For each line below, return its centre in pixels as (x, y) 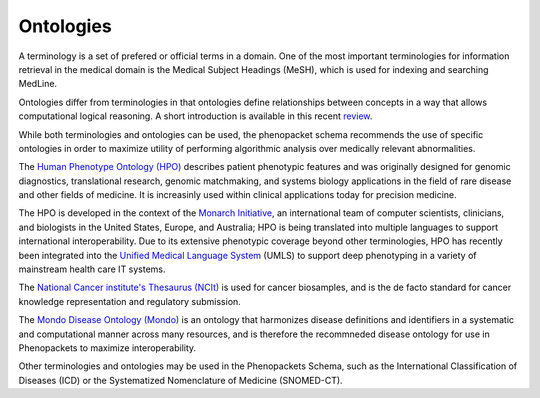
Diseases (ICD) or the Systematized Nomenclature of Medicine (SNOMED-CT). (181, 380)
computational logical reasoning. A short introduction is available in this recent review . (195, 116)
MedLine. (38, 84)
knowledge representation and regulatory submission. (130, 301)
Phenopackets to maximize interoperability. (107, 347)
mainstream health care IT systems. (92, 269)
